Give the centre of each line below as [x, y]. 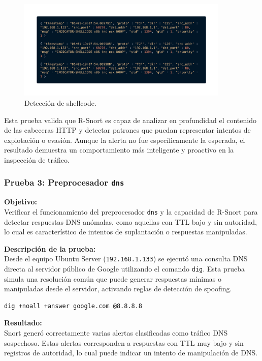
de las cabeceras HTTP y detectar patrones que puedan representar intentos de [127, 130]
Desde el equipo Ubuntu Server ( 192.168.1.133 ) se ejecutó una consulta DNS [126, 259]
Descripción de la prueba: [50, 248]
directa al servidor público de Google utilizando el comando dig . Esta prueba [125, 268]
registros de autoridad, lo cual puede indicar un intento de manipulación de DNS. [131, 353]
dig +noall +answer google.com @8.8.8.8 [73, 306]
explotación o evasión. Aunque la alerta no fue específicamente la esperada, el [125, 140]
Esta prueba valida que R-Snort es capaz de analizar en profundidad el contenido [130, 120]
